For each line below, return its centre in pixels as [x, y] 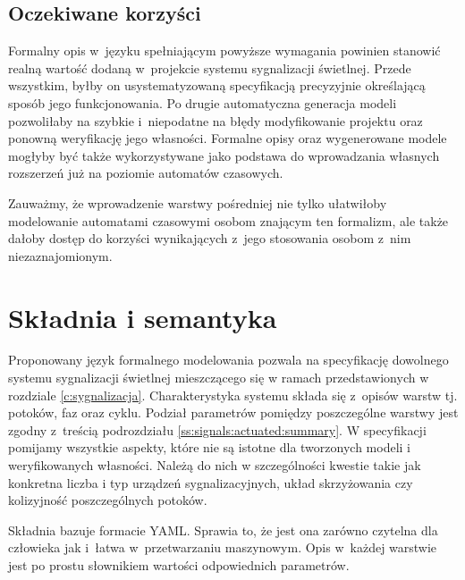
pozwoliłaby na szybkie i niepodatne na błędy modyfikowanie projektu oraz [216, 120]
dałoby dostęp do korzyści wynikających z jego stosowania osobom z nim [210, 238]
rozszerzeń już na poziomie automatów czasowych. [146, 173]
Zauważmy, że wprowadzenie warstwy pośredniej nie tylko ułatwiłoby [198, 202]
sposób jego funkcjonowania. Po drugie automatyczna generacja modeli [203, 102]
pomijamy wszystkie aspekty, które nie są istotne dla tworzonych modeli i [209, 447]
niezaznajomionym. [60, 255]
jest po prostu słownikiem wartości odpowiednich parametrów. [179, 564]
